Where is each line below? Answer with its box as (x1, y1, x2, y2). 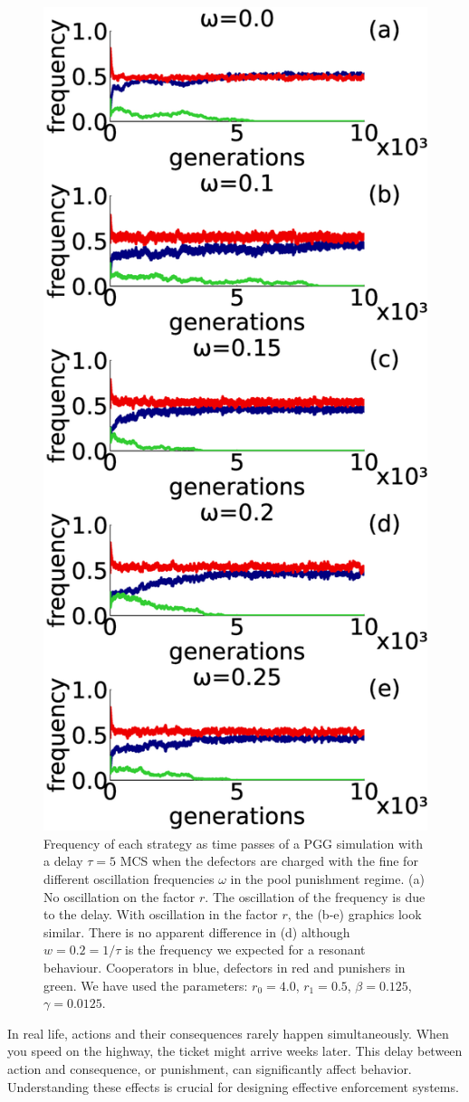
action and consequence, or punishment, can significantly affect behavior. (7, 1059, 412, 1078)
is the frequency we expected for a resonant (125, 940, 366, 959)
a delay (43, 851, 83, 870)
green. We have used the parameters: (43, 975, 248, 994)
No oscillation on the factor (43, 887, 196, 906)
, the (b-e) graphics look (287, 905, 422, 924)
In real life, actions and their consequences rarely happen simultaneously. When (7, 1023, 449, 1042)
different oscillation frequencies (43, 869, 215, 888)
